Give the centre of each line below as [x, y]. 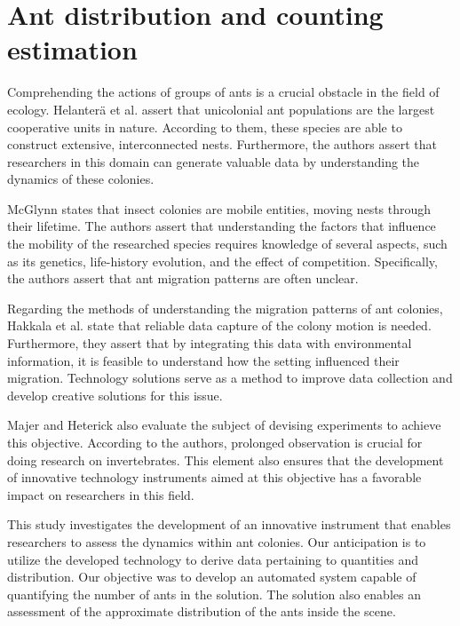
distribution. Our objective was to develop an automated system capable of [212, 577]
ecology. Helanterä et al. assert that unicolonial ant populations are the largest [221, 109]
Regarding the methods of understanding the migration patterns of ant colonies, [225, 308]
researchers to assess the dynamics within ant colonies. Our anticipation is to [217, 541]
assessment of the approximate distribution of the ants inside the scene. [202, 611]
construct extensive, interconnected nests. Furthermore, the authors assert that [222, 144]
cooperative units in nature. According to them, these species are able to [205, 127]
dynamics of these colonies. [81, 179]
